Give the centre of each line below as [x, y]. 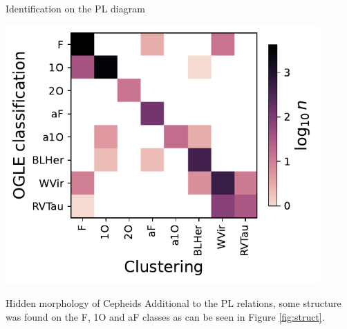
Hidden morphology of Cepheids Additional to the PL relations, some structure [173, 303]
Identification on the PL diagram [75, 8]
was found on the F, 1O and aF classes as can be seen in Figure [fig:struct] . [165, 316]
